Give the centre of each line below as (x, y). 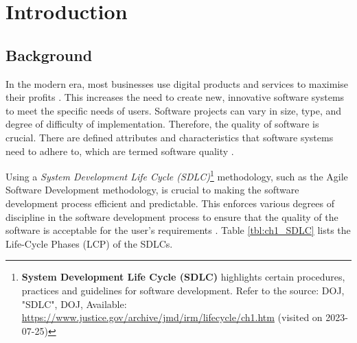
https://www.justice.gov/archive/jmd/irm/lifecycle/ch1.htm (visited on (172, 317)
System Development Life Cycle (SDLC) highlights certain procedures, (183, 277)
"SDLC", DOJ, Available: (74, 304)
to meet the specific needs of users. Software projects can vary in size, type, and (174, 110)
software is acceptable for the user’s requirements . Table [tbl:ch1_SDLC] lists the (178, 230)
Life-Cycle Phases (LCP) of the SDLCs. (89, 243)
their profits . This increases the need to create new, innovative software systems (175, 97)
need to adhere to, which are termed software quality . (120, 151)
